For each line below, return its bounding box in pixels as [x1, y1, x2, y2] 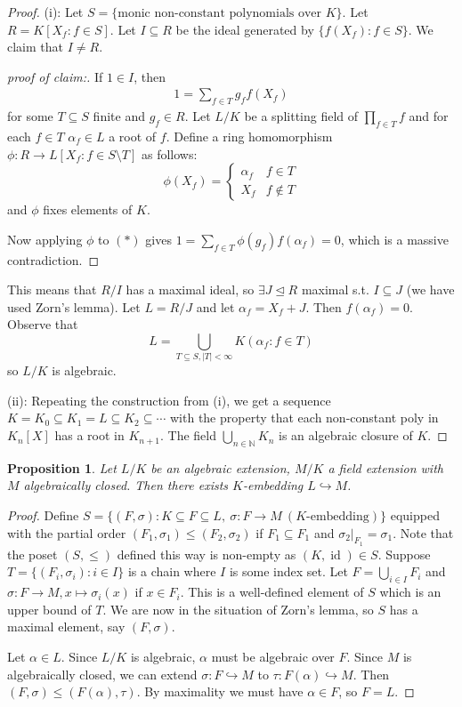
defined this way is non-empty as [117, 544, 296, 563]
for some [7, 107, 53, 125]
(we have [406, 280, 455, 299]
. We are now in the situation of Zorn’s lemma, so [102, 599, 374, 618]
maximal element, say [7, 617, 126, 636]
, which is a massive [340, 229, 449, 248]
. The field [159, 426, 216, 445]
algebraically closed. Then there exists [23, 476, 229, 494]
